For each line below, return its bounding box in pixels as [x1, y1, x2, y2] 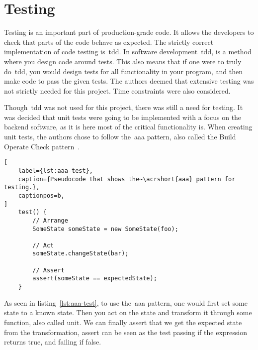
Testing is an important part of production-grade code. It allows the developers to [4, 27, 254, 37]
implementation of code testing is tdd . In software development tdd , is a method [4, 46, 252, 57]
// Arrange [32, 217, 68, 224]
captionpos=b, [18, 192, 65, 199]
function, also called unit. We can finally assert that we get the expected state [4, 317, 242, 327]
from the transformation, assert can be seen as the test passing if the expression [4, 327, 247, 337]
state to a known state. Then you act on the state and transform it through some [4, 307, 252, 318]
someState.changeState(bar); [32, 250, 129, 257]
